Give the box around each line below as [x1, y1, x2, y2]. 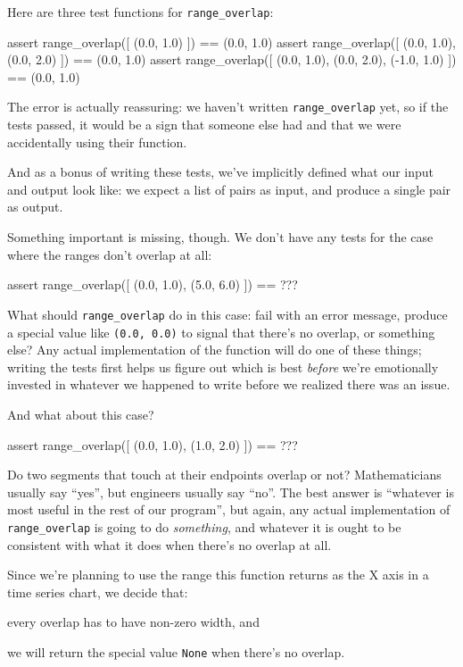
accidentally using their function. [7, 132, 187, 151]
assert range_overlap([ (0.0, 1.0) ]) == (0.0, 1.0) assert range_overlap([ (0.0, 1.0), [7, 32, 456, 51]
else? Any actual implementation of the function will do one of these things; [7, 340, 422, 359]
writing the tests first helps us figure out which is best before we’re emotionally [7, 357, 439, 376]
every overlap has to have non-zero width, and [7, 613, 260, 631]
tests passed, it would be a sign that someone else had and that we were [7, 115, 401, 134]
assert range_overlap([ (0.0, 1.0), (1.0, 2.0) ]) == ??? [7, 435, 298, 454]
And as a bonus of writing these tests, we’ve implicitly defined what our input [7, 163, 434, 181]
